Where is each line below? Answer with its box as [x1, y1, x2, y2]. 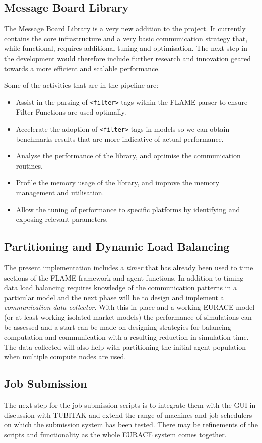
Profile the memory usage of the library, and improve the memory [16, 177, 220, 188]
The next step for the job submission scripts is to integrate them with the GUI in [4, 400, 256, 410]
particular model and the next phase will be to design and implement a [4, 292, 224, 302]
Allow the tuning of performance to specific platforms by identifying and [16, 204, 240, 214]
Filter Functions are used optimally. [16, 106, 126, 117]
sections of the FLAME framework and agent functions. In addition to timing [4, 272, 244, 283]
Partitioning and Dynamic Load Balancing [4, 239, 230, 254]
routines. [16, 160, 43, 171]
